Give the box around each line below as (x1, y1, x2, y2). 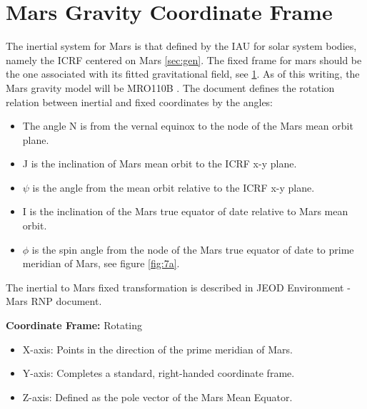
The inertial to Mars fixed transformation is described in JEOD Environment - (6, 279, 351, 294)
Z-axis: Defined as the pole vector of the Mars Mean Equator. (22, 389, 293, 404)
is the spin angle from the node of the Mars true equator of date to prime (31, 242, 354, 257)
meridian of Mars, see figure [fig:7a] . (22, 256, 180, 271)
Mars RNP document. (6, 294, 102, 309)
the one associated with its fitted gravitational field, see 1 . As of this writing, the (6, 66, 360, 81)
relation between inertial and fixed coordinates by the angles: (6, 94, 273, 109)
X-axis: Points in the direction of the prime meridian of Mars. (22, 341, 293, 356)
